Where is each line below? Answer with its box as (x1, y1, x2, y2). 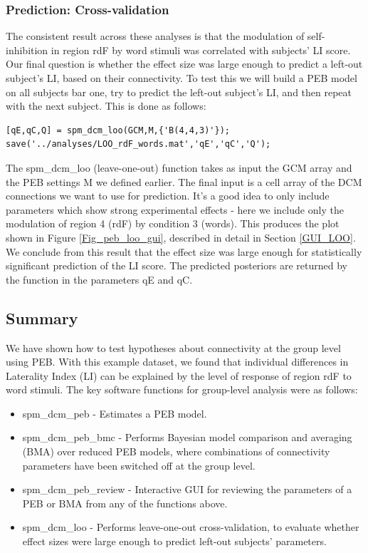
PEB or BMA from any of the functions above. (22, 495, 228, 510)
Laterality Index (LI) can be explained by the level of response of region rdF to (6, 368, 352, 383)
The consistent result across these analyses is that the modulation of (6, 29, 305, 43)
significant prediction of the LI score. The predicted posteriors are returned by (6, 258, 347, 273)
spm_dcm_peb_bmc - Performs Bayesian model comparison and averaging (22, 430, 352, 445)
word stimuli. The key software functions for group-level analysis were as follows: (6, 382, 358, 397)
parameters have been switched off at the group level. (22, 458, 256, 472)
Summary (6, 306, 78, 329)
